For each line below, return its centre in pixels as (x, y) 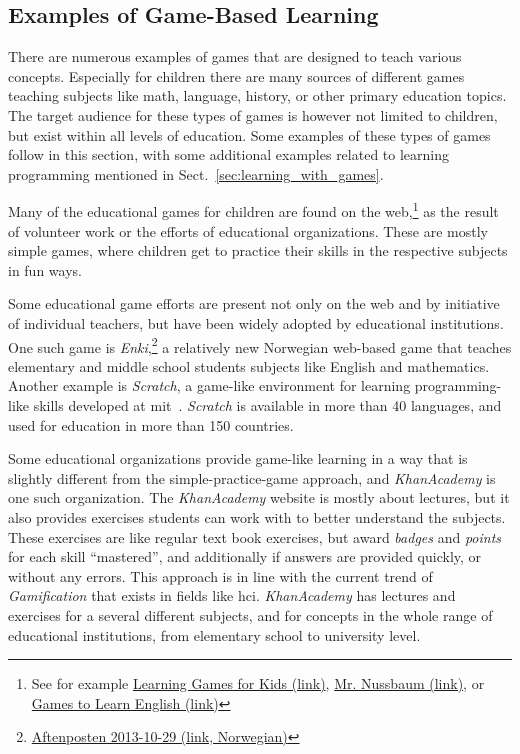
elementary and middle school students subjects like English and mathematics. (249, 365)
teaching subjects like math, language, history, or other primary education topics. (257, 95)
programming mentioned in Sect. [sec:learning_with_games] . (196, 173)
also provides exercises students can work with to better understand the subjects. (257, 516)
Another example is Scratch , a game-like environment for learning (209, 385)
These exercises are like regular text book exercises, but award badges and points (255, 536)
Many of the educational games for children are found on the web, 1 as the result (253, 210)
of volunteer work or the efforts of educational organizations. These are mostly (248, 230)
